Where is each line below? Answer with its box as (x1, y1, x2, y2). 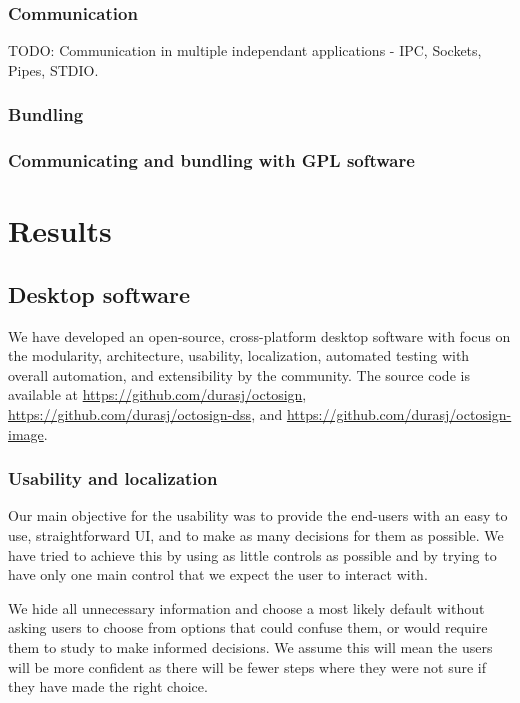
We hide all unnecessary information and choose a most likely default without (8, 597, 485, 618)
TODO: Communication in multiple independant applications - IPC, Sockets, (8, 40, 482, 61)
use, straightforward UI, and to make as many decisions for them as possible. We (8, 525, 504, 546)
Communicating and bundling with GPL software (8, 148, 415, 173)
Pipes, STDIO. (8, 59, 99, 80)
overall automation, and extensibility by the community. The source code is (8, 364, 470, 385)
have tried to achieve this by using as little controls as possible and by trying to (8, 544, 497, 565)
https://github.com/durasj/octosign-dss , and (8, 404, 283, 425)
